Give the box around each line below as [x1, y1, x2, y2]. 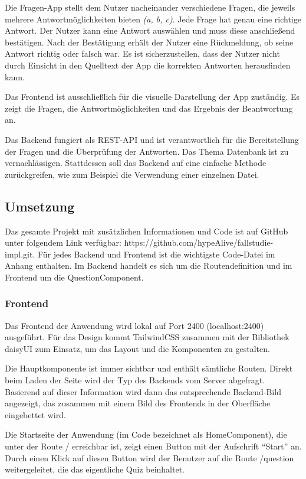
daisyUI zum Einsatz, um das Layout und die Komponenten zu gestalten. [5, 342, 270, 354]
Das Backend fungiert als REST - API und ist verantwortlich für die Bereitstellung [5, 133, 299, 145]
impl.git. [5, 247, 35, 260]
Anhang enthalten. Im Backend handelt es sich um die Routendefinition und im [5, 259, 292, 272]
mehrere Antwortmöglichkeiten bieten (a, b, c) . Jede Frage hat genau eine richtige [5, 12, 301, 25]
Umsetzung [5, 197, 75, 215]
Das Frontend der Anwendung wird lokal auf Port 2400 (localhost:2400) [5, 319, 264, 331]
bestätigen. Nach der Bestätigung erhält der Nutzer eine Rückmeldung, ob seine [5, 35, 294, 48]
